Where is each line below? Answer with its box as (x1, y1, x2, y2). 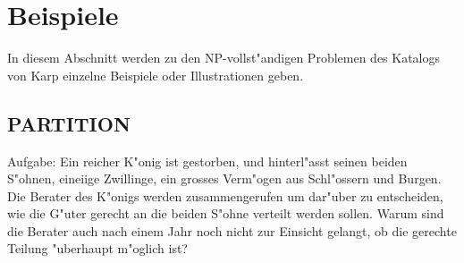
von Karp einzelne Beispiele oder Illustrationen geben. (7, 65, 304, 84)
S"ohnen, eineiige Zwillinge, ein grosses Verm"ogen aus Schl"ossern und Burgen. (7, 169, 442, 188)
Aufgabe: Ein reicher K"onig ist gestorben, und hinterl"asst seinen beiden (7, 151, 408, 170)
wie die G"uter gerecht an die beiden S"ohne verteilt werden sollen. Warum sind (7, 204, 444, 223)
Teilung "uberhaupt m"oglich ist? (7, 239, 188, 258)
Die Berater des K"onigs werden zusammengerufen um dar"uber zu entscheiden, (7, 186, 443, 205)
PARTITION (7, 109, 131, 137)
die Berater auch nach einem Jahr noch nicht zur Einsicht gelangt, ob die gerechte (7, 221, 457, 240)
